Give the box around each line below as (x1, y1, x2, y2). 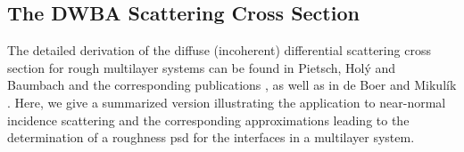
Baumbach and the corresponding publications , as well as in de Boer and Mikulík (7, 76, 457, 94)
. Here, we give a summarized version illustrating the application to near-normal (7, 92, 446, 111)
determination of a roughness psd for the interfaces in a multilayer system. (7, 128, 415, 147)
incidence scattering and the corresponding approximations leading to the (7, 110, 410, 129)
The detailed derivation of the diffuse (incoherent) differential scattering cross (7, 41, 431, 60)
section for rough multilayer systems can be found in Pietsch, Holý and (7, 58, 396, 76)
